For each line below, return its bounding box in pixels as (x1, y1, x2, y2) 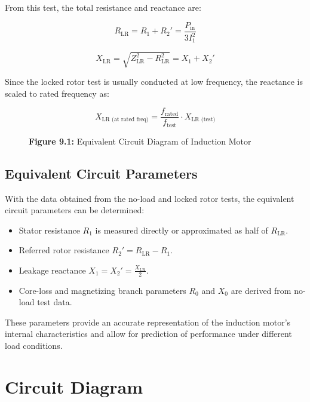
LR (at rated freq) (102, 116, 149, 123)
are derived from (231, 284, 291, 296)
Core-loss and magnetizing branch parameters (19, 284, 186, 296)
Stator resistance (19, 223, 80, 236)
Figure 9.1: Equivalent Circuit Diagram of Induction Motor (29, 134, 251, 147)
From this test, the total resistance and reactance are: (5, 1, 201, 13)
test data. (37, 296, 72, 308)
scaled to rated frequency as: (5, 87, 109, 99)
